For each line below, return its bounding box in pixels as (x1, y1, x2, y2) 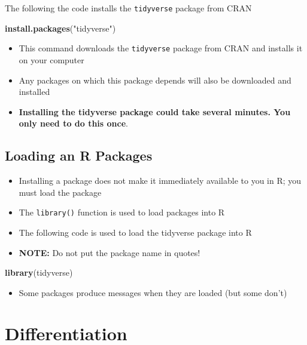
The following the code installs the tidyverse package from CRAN (5, 2, 252, 14)
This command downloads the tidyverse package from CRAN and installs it (19, 42, 303, 54)
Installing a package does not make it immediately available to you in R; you (19, 174, 302, 187)
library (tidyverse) (5, 266, 73, 279)
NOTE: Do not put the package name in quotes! (19, 246, 200, 258)
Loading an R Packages (5, 146, 153, 165)
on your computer (19, 53, 84, 66)
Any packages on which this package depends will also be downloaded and (19, 73, 291, 86)
